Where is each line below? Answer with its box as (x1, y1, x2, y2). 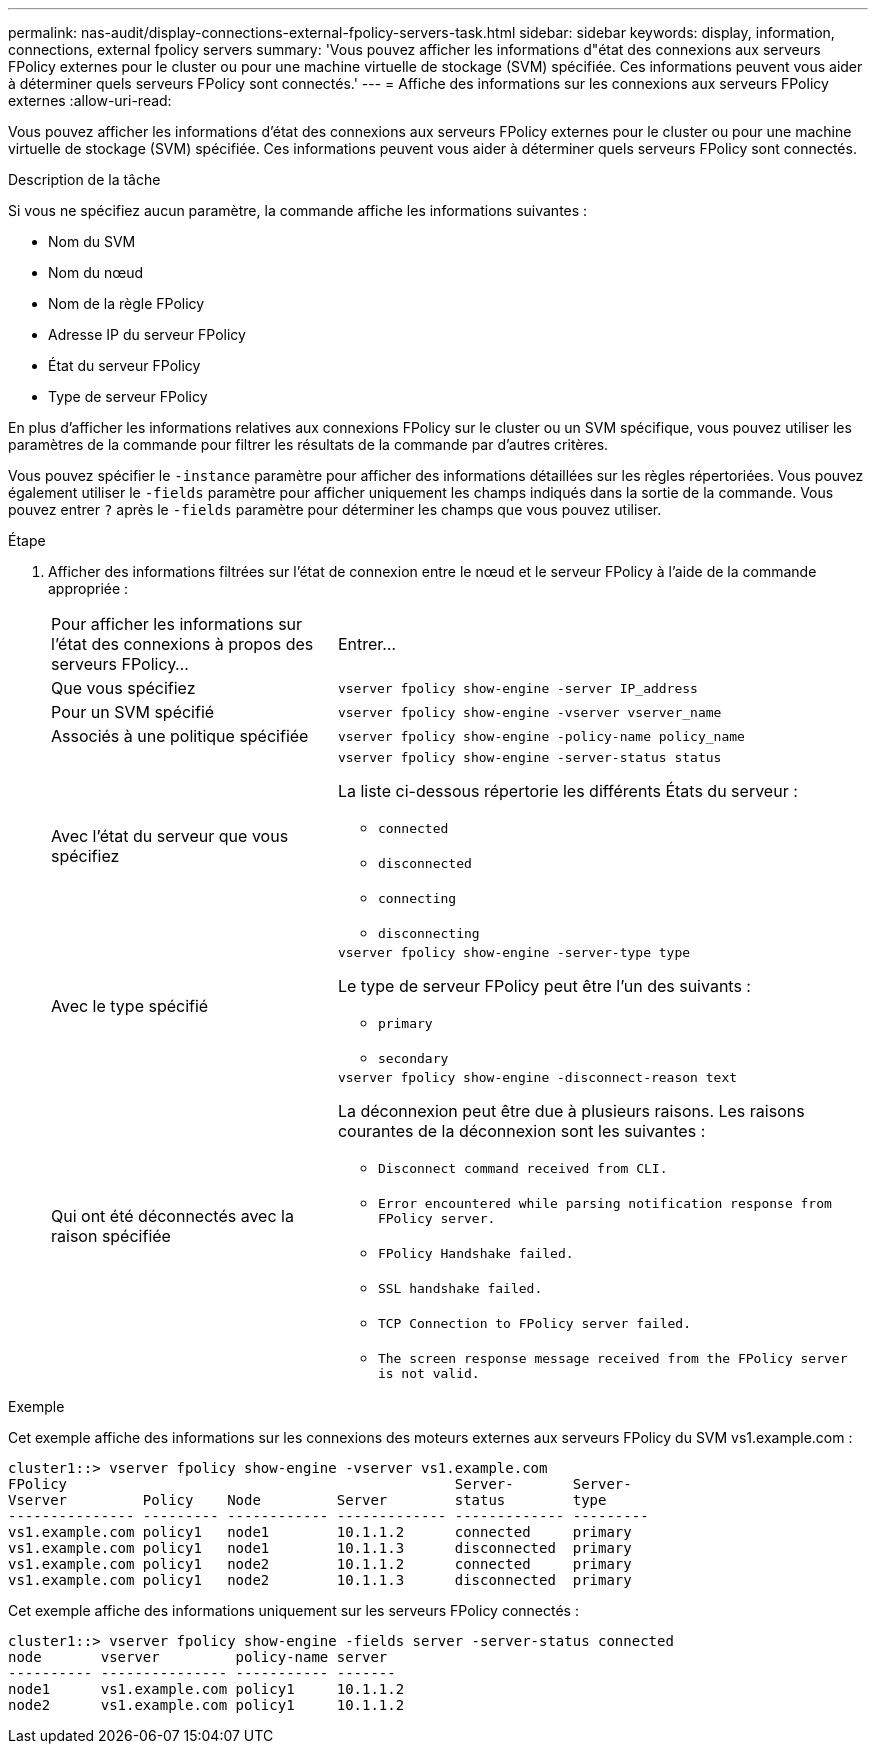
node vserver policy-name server (8, 1649, 388, 1665)
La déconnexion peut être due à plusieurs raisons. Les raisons (337, 1101, 805, 1121)
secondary (377, 1051, 449, 1066)
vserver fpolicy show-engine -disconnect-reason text (337, 1070, 738, 1085)
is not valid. (377, 1366, 480, 1381)
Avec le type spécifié (51, 995, 209, 1016)
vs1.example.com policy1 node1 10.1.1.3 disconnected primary (8, 1540, 632, 1556)
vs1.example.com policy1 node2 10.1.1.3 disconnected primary (8, 1572, 632, 1588)
